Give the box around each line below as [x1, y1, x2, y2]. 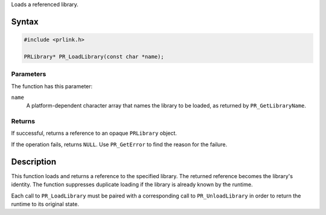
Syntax [11, 16, 39, 27]
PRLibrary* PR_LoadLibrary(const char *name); [24, 53, 164, 60]
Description [11, 156, 57, 167]
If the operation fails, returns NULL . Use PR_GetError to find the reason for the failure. [11, 141, 228, 148]
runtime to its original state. [11, 200, 80, 208]
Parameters [11, 70, 46, 79]
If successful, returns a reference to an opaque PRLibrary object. [11, 130, 177, 137]
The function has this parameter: [11, 82, 93, 90]
